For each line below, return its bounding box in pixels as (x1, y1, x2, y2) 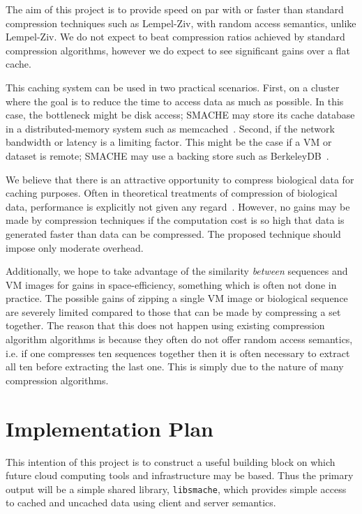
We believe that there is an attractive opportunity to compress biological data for (6, 172, 354, 186)
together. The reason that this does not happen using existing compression (6, 318, 325, 333)
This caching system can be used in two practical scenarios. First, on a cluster (6, 80, 340, 94)
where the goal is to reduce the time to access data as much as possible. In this (6, 93, 344, 108)
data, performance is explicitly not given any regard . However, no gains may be (6, 199, 350, 213)
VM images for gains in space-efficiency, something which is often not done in (6, 277, 337, 292)
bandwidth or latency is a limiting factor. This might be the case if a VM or (6, 135, 332, 149)
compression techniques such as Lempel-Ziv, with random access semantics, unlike (6, 15, 356, 30)
